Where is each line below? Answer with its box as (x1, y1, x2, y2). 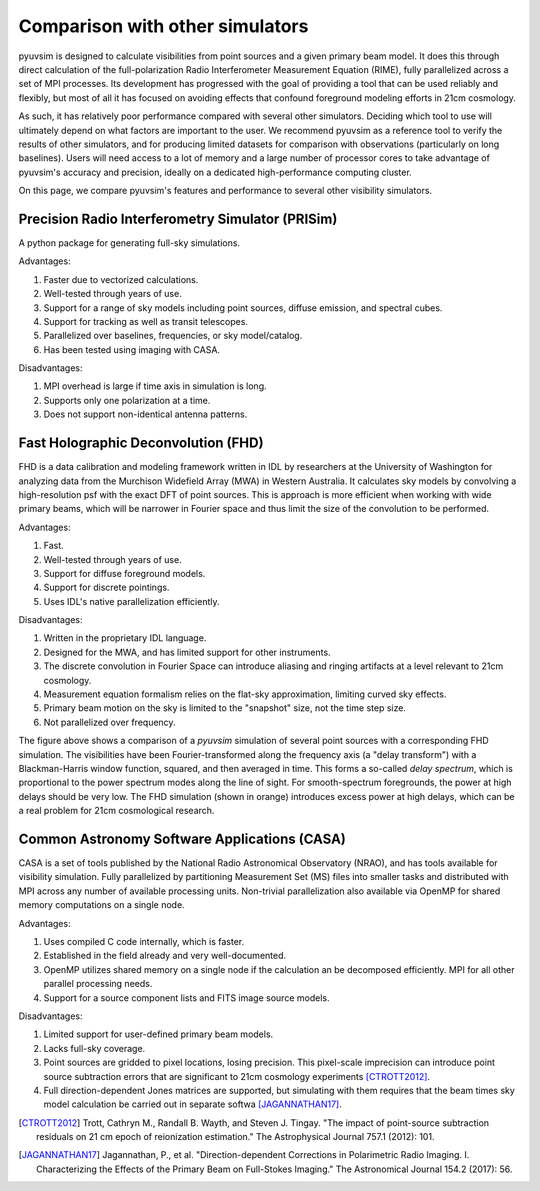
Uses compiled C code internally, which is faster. (43, 936, 245, 948)
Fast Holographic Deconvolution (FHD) (18, 435, 264, 452)
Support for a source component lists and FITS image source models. (43, 991, 330, 1004)
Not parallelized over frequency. (43, 716, 176, 728)
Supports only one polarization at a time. (43, 394, 211, 406)
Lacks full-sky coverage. (43, 1042, 146, 1054)
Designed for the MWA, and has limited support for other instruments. (43, 646, 331, 658)
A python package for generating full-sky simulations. (18, 236, 240, 249)
